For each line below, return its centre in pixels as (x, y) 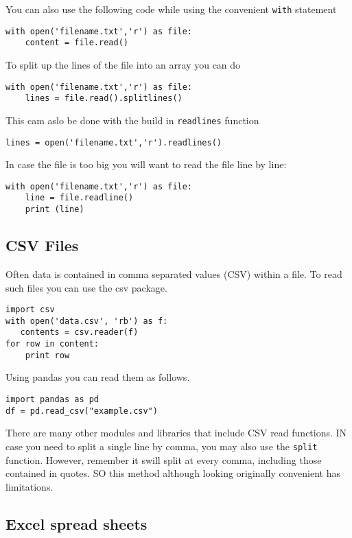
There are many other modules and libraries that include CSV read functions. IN (176, 433)
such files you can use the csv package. (86, 287)
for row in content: (52, 344)
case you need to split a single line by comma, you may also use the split (162, 446)
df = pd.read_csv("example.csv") (82, 411)
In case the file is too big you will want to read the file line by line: (146, 164)
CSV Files (42, 245)
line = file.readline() (79, 198)
